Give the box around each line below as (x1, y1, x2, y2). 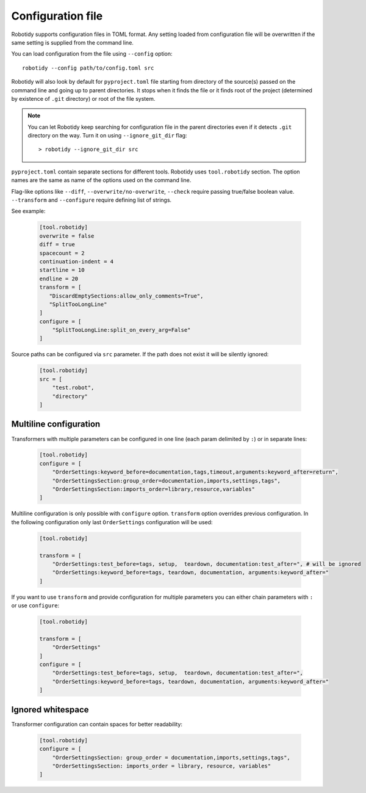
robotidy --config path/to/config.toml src (22, 64, 154, 71)
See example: (11, 208, 46, 215)
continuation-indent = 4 (39, 258, 114, 265)
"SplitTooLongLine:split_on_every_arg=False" (52, 327, 191, 334)
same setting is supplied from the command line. (11, 38, 134, 46)
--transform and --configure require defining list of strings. (11, 196, 172, 204)
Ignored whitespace (11, 704, 89, 715)
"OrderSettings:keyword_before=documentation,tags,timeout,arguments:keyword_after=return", (52, 469, 339, 476)
